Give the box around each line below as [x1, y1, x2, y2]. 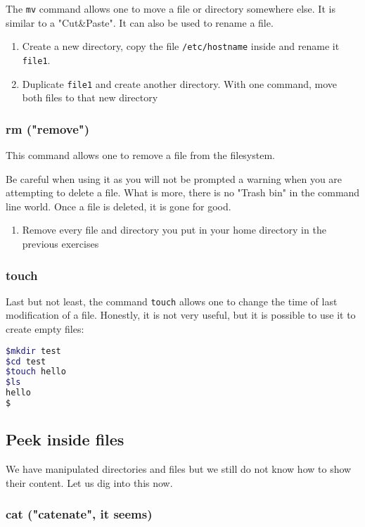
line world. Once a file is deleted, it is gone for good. [6, 198, 231, 213]
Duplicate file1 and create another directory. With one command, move [22, 76, 338, 91]
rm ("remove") [6, 120, 90, 137]
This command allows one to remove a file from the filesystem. [6, 148, 275, 163]
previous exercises [22, 236, 99, 250]
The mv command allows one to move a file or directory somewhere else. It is [6, 1, 335, 15]
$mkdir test [6, 345, 61, 356]
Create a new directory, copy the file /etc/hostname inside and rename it [22, 39, 340, 53]
